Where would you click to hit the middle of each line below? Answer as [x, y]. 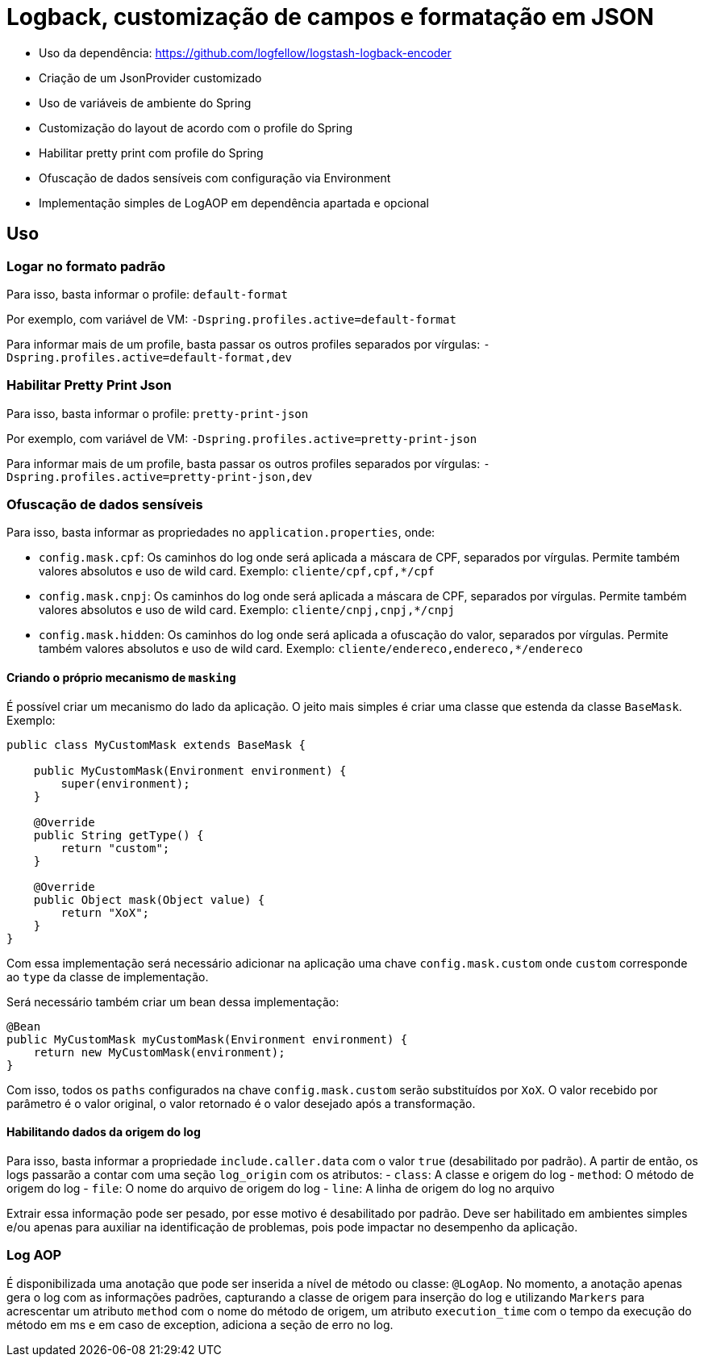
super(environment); [125, 783]
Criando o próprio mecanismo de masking [121, 678]
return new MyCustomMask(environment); [159, 1052]
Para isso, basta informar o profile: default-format [147, 294]
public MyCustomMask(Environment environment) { [190, 770]
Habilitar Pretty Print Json [89, 385]
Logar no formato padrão [86, 266]
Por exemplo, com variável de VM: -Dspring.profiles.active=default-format [231, 319]
